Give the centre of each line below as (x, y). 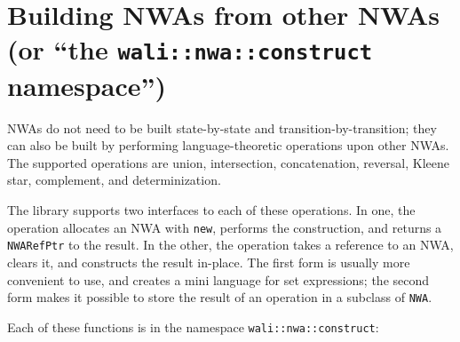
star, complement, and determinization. (114, 180)
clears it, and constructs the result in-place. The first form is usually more (209, 262)
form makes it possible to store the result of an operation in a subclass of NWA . (220, 297)
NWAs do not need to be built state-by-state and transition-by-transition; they (222, 127)
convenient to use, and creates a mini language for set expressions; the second (218, 279)
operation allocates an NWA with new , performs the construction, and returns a (225, 227)
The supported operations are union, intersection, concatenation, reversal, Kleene (228, 162)
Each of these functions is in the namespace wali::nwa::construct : (193, 326)
